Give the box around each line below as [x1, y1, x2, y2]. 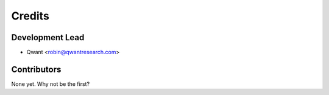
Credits [11, 9, 50, 23]
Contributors [11, 64, 62, 74]
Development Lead [11, 32, 85, 43]
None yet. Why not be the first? [11, 80, 90, 88]
